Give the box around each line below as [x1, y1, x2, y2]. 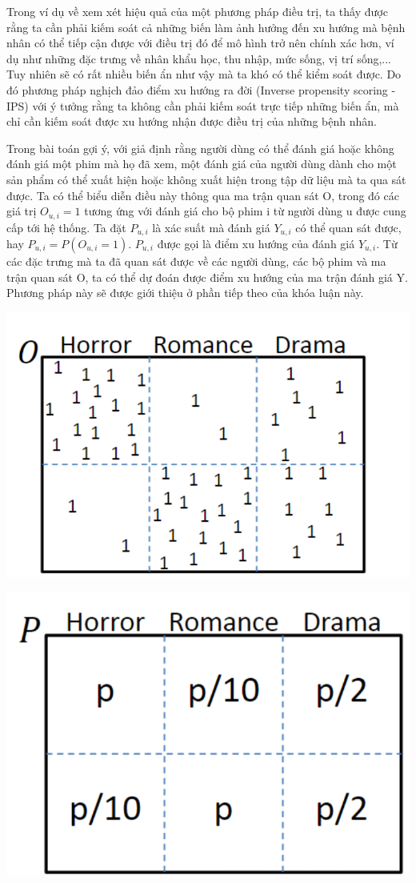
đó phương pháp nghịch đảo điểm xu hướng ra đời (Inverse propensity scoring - [6, 81, 396, 98]
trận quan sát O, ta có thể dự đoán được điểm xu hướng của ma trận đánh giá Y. [6, 268, 408, 285]
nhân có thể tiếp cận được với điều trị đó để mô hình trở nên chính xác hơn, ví [6, 34, 394, 51]
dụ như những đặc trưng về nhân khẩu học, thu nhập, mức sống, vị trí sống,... [6, 50, 391, 66]
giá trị [6, 203, 37, 219]
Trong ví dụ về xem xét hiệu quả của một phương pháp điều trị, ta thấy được [6, 3, 388, 19]
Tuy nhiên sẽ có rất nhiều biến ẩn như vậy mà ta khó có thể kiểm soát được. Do [6, 66, 402, 82]
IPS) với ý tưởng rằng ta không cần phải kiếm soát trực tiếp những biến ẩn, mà [6, 97, 399, 114]
